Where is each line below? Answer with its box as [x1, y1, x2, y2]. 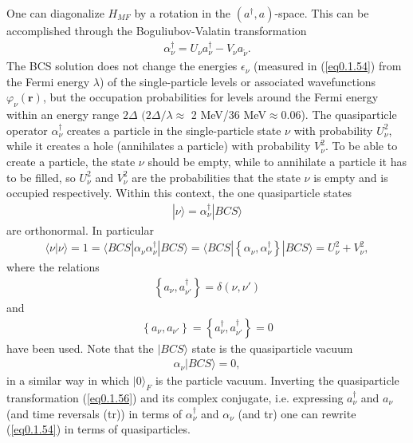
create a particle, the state [6, 152, 136, 169]
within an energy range [6, 106, 120, 123]
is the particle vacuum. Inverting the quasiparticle [155, 372, 399, 389]
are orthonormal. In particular [6, 221, 154, 238]
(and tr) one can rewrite [238, 405, 356, 421]
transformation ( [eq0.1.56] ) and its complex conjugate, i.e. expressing [6, 390, 344, 406]
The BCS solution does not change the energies [6, 57, 238, 74]
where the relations [6, 259, 100, 275]
